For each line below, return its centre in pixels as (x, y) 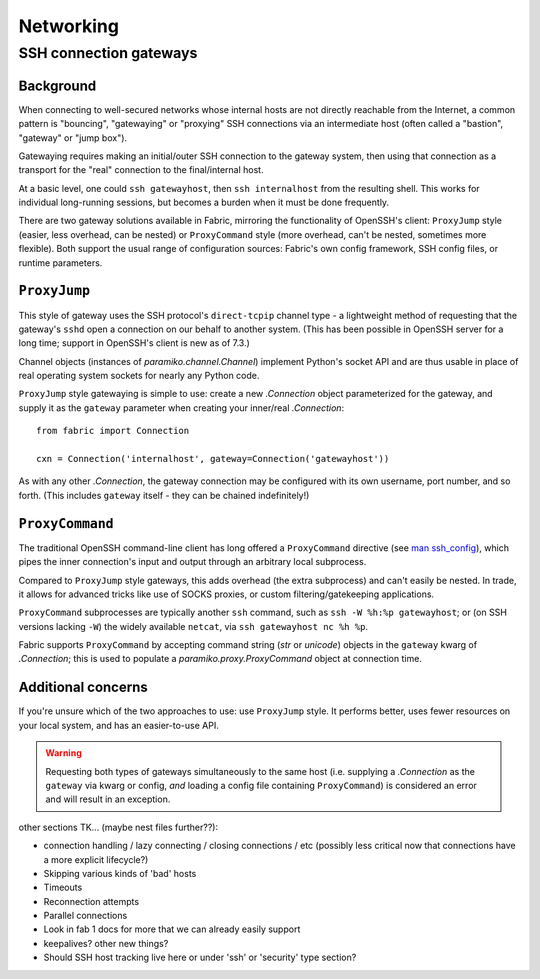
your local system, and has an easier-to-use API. (118, 725)
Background (57, 85)
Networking (69, 26)
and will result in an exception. (108, 799)
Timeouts (63, 887)
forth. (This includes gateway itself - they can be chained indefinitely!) (164, 495)
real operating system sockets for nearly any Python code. (139, 376)
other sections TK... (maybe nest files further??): (118, 827)
